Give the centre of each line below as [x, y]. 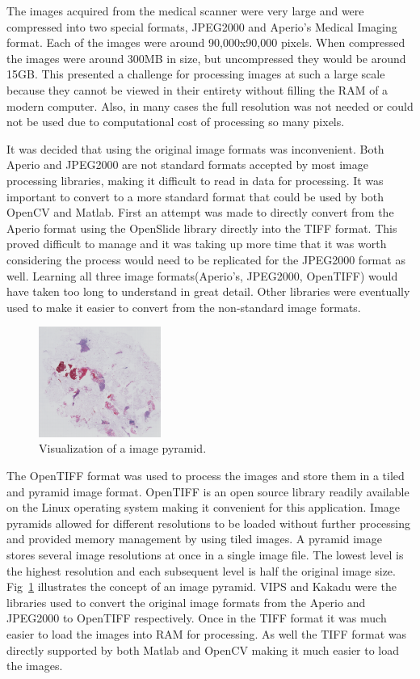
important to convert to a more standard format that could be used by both [195, 196]
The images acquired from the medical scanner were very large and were [185, 11]
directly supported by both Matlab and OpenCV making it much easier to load [203, 649]
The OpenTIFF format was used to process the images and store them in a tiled [206, 476]
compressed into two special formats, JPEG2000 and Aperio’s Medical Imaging [202, 26]
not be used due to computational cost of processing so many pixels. [176, 122]
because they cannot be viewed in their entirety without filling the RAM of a [197, 89]
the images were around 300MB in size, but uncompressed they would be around [206, 58]
